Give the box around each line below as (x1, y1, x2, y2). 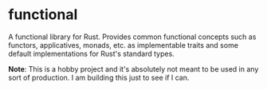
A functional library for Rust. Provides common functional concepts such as (8, 32, 257, 41)
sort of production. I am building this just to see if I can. (8, 72, 190, 82)
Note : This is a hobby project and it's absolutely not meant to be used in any (8, 64, 259, 73)
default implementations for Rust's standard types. (8, 49, 175, 58)
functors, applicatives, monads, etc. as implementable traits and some (8, 40, 239, 49)
